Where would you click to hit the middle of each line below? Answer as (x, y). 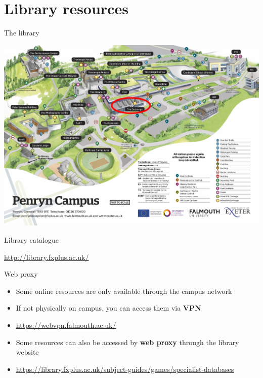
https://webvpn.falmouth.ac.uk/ (66, 325)
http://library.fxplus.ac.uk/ (47, 257)
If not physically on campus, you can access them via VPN (108, 308)
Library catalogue (32, 240)
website (27, 352)
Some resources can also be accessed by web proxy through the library (127, 342)
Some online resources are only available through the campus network (124, 291)
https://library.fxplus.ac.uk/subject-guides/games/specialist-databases (125, 369)
